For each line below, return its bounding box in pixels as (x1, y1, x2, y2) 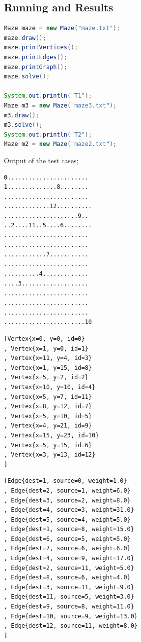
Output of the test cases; (4, 155, 79, 165)
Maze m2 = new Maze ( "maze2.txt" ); (4, 141, 117, 148)
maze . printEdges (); (4, 53, 67, 61)
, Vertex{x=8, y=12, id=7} (4, 403, 92, 410)
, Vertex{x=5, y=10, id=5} (4, 412, 92, 420)
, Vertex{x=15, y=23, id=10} (4, 431, 99, 439)
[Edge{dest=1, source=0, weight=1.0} (4, 477, 127, 485)
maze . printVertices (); (4, 44, 78, 51)
